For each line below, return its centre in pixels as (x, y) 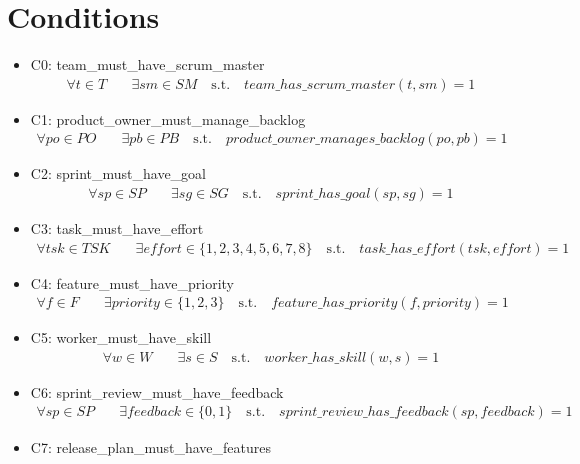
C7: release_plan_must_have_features (151, 446)
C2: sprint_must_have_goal (118, 173)
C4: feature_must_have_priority (132, 282)
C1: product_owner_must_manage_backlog (168, 118)
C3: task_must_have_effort (117, 228)
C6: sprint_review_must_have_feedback (157, 391)
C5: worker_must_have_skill (121, 337)
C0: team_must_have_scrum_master (147, 64)
